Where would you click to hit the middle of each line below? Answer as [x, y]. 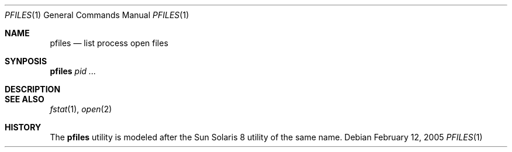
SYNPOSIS [26, 61]
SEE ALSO [25, 99]
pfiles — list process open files [109, 43]
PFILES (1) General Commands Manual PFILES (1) [97, 15]
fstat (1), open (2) [81, 109]
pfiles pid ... [73, 71]
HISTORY [23, 127]
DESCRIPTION [33, 89]
